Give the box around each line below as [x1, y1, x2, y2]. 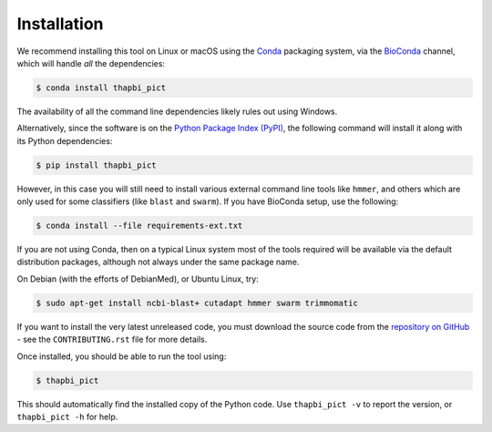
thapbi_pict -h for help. [16, 411, 118, 422]
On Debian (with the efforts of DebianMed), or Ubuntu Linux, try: [16, 273, 259, 284]
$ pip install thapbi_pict [36, 159, 157, 170]
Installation [16, 14, 104, 34]
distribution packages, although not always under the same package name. [16, 256, 300, 268]
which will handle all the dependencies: [16, 57, 166, 68]
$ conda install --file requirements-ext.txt [36, 221, 243, 231]
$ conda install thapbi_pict [36, 82, 167, 93]
